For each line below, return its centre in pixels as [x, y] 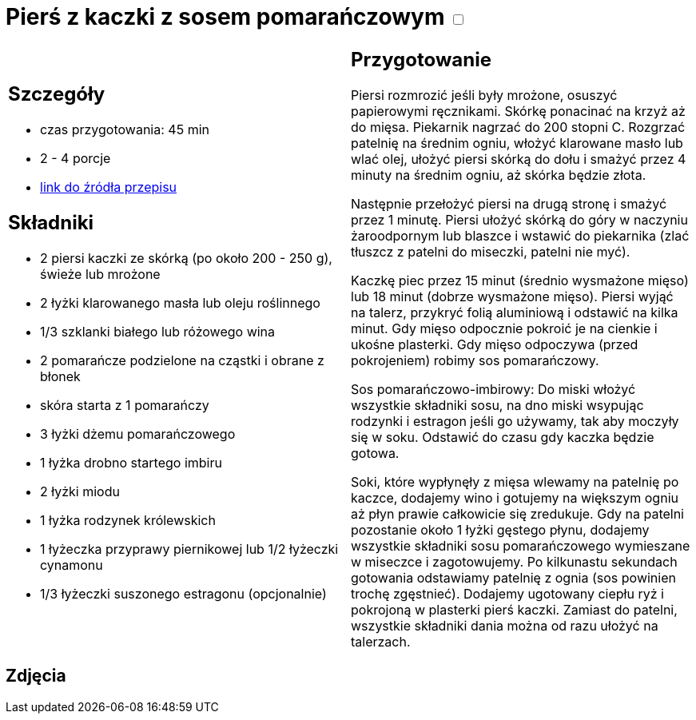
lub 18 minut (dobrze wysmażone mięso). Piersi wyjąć [512, 296]
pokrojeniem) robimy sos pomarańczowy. [475, 360]
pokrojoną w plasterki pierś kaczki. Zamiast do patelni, [514, 609]
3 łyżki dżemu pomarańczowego [138, 434]
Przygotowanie [421, 59]
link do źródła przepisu [109, 187]
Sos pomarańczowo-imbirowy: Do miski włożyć [493, 389]
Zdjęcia [36, 676]
